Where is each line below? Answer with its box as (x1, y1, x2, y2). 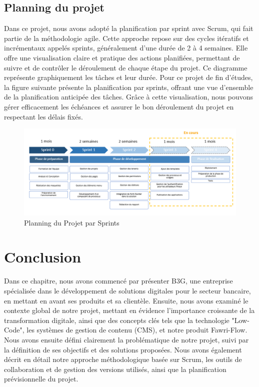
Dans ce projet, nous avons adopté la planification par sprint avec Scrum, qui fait (4, 23, 253, 33)
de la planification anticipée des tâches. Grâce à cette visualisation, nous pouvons (4, 91, 253, 102)
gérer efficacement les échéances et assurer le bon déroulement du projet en (4, 101, 234, 111)
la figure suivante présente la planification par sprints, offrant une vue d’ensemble (4, 81, 253, 92)
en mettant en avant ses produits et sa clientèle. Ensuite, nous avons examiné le (4, 295, 248, 305)
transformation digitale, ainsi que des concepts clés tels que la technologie (4, 314, 229, 325)
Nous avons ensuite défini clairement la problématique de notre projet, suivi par (4, 334, 249, 344)
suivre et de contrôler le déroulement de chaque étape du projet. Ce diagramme (4, 62, 247, 72)
